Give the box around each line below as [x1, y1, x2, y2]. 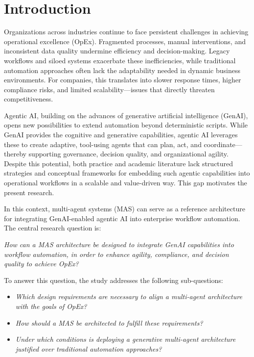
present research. [4, 187, 54, 197]
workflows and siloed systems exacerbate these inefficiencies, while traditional [4, 55, 236, 65]
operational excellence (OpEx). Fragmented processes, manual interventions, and [4, 36, 246, 46]
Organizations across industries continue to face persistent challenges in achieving [4, 26, 249, 37]
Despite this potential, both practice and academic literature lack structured [4, 158, 233, 168]
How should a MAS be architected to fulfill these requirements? [15, 317, 203, 328]
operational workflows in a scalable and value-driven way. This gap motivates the [4, 178, 247, 188]
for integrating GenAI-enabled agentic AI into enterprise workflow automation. [4, 213, 240, 223]
